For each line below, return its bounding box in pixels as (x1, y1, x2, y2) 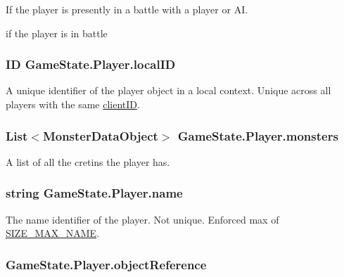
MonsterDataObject (42, 127, 158, 144)
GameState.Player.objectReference (6, 255, 207, 273)
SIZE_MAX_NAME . (6, 226, 100, 240)
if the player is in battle (6, 25, 108, 40)
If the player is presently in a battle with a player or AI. (6, 2, 248, 16)
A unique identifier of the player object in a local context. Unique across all (6, 83, 331, 98)
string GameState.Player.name (6, 184, 183, 202)
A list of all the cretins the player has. (6, 154, 170, 169)
